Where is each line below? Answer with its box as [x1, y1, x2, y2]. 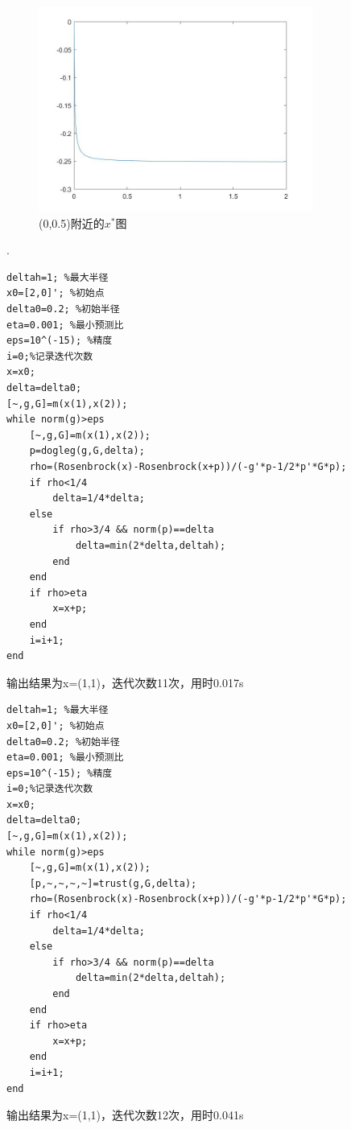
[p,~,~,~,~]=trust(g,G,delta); [29, 877, 197, 889]
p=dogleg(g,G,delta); [29, 445, 145, 457]
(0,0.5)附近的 [39, 214, 105, 231]
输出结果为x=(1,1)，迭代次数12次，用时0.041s [6, 1106, 244, 1123]
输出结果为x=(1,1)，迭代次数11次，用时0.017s [6, 674, 244, 690]
